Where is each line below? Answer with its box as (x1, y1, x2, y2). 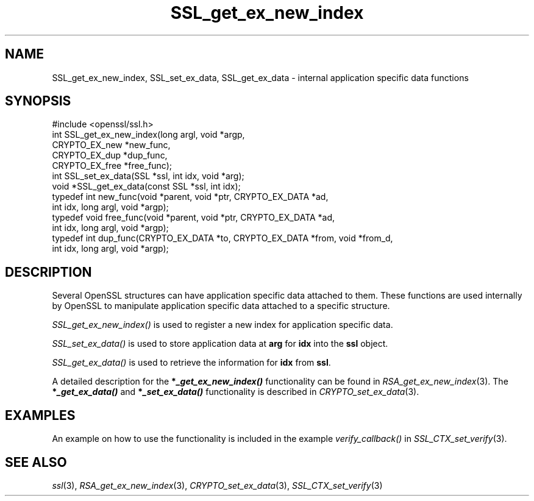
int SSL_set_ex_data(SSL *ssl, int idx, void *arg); (52, 171, 244, 182)
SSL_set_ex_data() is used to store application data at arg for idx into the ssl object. (52, 338, 388, 349)
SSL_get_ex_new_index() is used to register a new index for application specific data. (52, 319, 393, 330)
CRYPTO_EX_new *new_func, (52, 140, 171, 151)
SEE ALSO (5, 454, 67, 470)
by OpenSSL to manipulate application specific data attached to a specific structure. (52, 300, 390, 311)
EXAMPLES (5, 407, 76, 423)
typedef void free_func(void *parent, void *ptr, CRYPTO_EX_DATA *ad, (52, 212, 335, 223)
